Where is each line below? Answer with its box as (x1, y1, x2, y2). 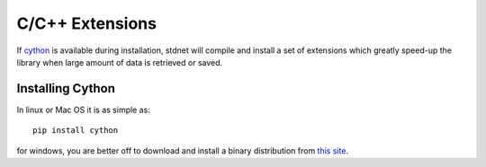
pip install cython (32, 126, 119, 136)
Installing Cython (16, 81, 116, 96)
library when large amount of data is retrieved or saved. (16, 57, 223, 67)
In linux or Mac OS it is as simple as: (16, 104, 150, 115)
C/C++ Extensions (16, 13, 157, 33)
